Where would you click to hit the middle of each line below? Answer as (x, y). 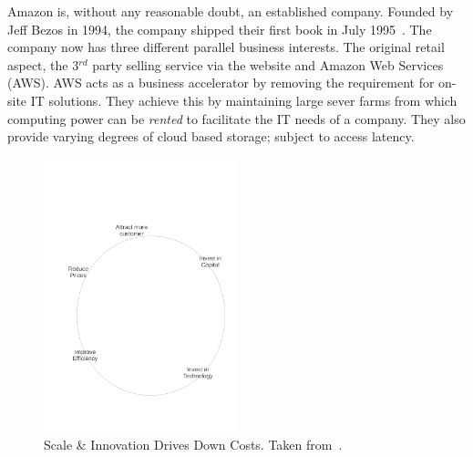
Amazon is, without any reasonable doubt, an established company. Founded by (231, 11)
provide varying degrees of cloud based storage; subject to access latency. (211, 136)
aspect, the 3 (43, 64)
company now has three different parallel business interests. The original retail (226, 47)
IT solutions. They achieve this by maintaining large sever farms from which (244, 100)
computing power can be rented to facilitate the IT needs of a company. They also (236, 118)
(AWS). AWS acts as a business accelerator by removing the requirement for (221, 83)
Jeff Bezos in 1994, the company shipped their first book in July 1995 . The (220, 29)
